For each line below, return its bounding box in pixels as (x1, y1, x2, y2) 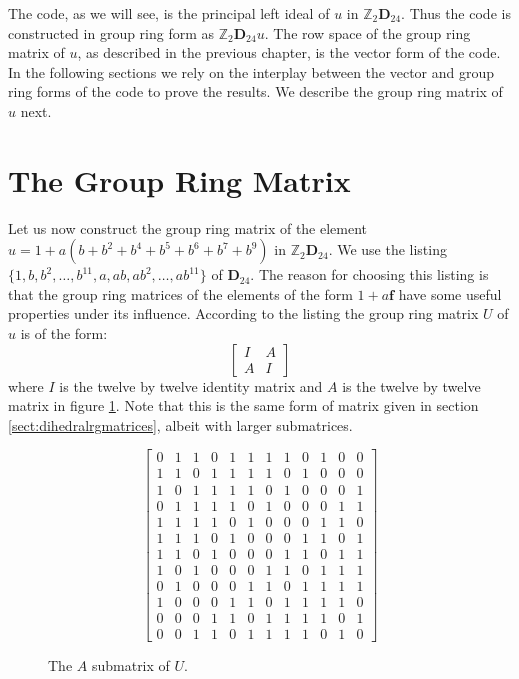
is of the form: (20, 323, 108, 344)
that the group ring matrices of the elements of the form (8, 283, 353, 304)
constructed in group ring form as (8, 22, 215, 43)
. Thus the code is (401, 3, 511, 23)
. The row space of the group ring (264, 22, 471, 43)
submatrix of (91, 654, 170, 675)
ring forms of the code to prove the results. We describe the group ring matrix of (8, 81, 503, 102)
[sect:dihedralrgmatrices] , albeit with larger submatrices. (8, 414, 353, 435)
